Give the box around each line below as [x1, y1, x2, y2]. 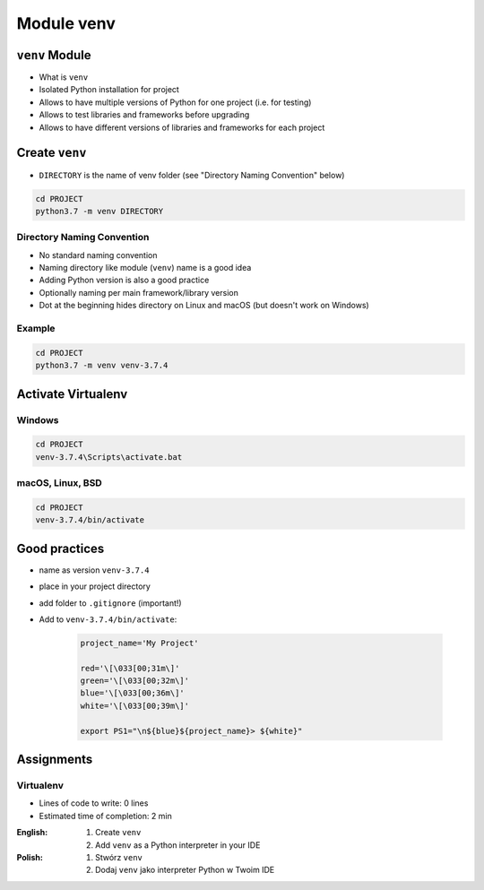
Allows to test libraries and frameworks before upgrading [39, 109, 250, 120]
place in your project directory [39, 581, 151, 592]
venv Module [16, 48, 91, 63]
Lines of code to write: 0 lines [39, 798, 149, 808]
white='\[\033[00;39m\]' [80, 700, 190, 711]
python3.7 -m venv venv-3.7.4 [35, 360, 169, 371]
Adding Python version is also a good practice [39, 274, 210, 286]
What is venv [39, 72, 89, 82]
